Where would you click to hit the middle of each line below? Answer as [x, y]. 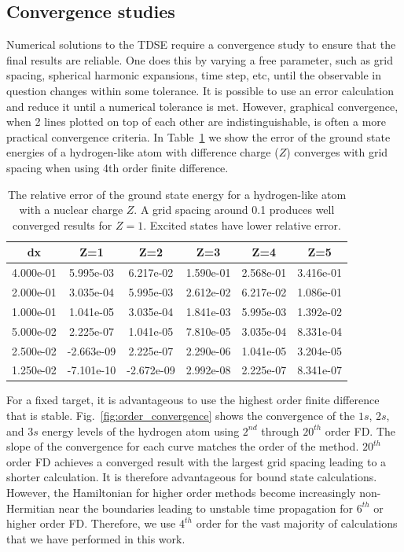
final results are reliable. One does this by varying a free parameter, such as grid [200, 59]
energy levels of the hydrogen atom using [141, 431]
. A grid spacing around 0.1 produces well [234, 210]
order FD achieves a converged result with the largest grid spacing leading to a [196, 461]
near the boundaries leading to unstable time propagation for [206, 508]
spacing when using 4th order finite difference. [118, 167]
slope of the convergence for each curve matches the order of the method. [183, 446]
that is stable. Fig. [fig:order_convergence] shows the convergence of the [181, 416]
